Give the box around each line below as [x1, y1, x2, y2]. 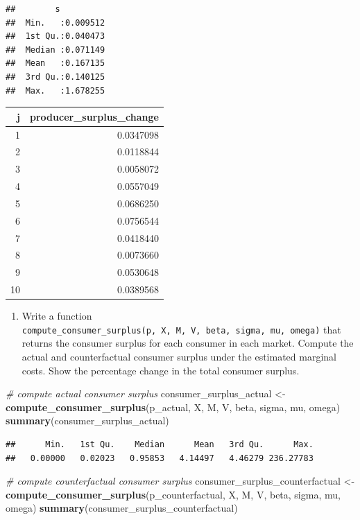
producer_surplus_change [30, 109, 159, 123]
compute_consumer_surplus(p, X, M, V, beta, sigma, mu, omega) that [22, 322, 341, 336]
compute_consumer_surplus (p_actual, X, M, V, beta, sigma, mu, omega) [6, 399, 341, 414]
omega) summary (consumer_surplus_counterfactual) [6, 501, 238, 515]
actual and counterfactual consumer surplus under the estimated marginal [22, 349, 336, 364]
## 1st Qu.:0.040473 [6, 31, 105, 42]
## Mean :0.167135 [6, 58, 105, 69]
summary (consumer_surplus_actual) [6, 413, 169, 428]
